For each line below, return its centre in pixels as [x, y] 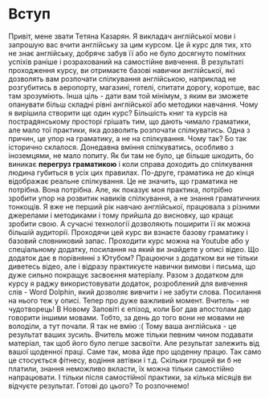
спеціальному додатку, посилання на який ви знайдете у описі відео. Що [134, 249]
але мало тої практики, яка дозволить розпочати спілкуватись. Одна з [129, 130]
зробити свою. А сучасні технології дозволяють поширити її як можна [129, 223]
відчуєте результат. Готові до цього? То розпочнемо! [99, 385]
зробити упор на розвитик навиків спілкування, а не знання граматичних [134, 198]
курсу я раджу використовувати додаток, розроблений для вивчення [128, 283]
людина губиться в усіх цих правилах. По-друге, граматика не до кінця [131, 173]
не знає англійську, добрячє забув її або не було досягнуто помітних [127, 53]
